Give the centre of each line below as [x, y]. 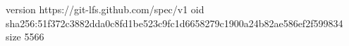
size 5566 [25, 37]
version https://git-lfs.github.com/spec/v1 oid [105, 9]
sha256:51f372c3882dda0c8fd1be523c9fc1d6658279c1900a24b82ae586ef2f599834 [174, 23]
